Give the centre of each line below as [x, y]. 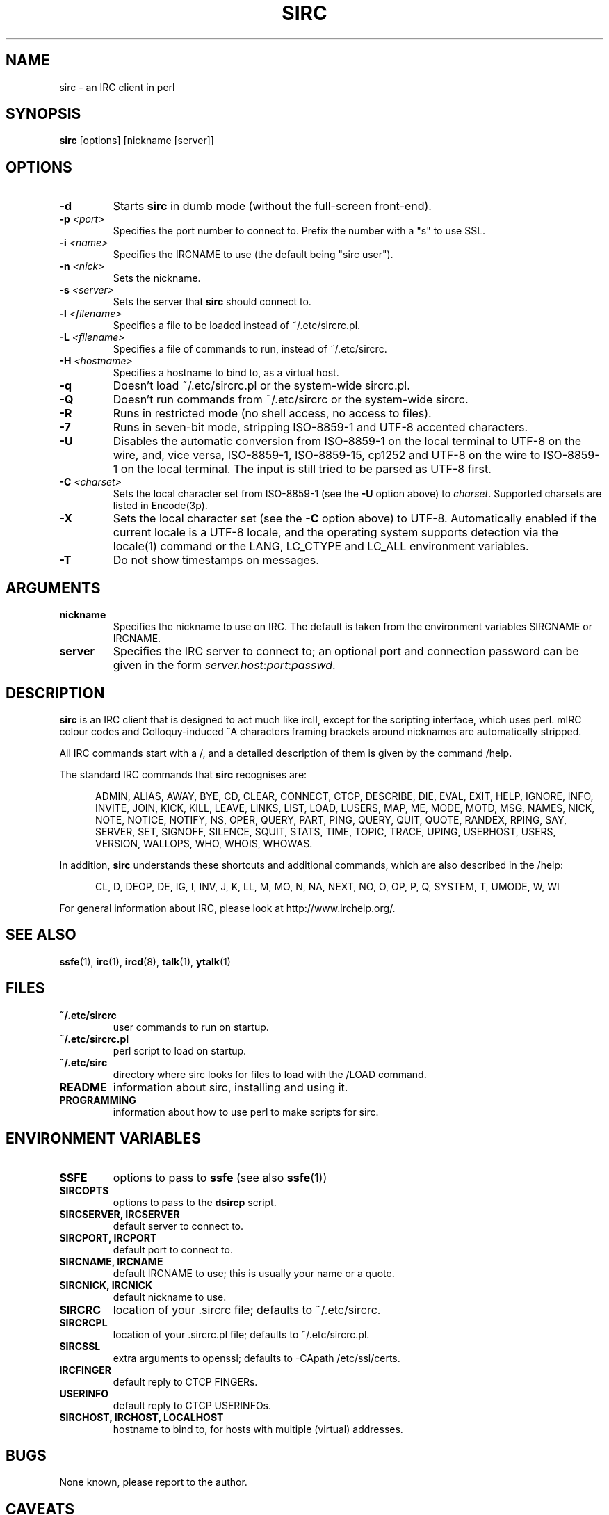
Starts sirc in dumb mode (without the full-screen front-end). [272, 206]
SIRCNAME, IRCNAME [111, 1261]
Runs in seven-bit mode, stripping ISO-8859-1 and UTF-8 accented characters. [320, 427]
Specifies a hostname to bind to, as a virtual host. [226, 373]
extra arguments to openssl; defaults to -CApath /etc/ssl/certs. [257, 1358]
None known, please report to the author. [153, 1482]
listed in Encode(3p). [160, 506]
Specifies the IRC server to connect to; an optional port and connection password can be [346, 651]
